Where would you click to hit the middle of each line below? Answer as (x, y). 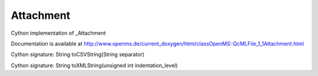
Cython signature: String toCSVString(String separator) (78, 54)
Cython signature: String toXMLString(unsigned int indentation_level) (94, 65)
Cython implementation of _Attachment (58, 33)
